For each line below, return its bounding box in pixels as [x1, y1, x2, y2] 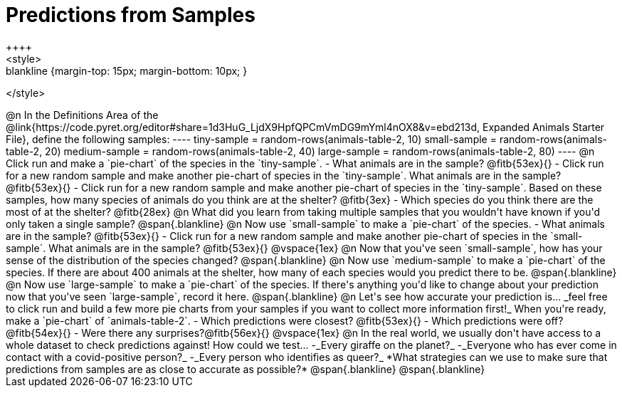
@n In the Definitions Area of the [6, 108, 159, 121]
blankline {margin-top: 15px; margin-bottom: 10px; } [6, 64, 248, 77]
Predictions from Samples [6, 3, 255, 27]
